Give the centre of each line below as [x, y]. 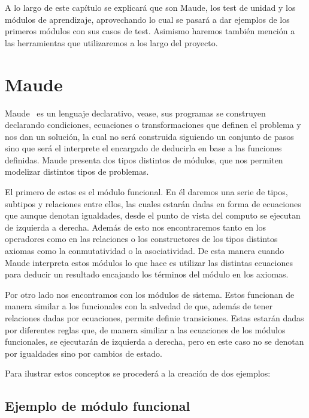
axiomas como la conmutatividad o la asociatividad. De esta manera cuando [145, 251]
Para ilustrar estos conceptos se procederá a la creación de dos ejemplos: [138, 373]
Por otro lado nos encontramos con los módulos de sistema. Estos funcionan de [150, 294]
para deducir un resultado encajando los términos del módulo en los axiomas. [147, 274]
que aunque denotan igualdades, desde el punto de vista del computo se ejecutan [153, 215]
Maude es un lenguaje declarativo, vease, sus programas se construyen [135, 113]
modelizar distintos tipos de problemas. [77, 171]
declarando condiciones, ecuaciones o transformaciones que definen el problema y [153, 125]
